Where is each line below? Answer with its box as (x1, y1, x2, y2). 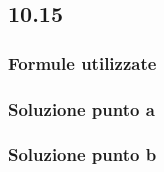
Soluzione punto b (8, 142, 157, 167)
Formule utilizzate (8, 50, 157, 75)
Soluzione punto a (8, 96, 155, 121)
